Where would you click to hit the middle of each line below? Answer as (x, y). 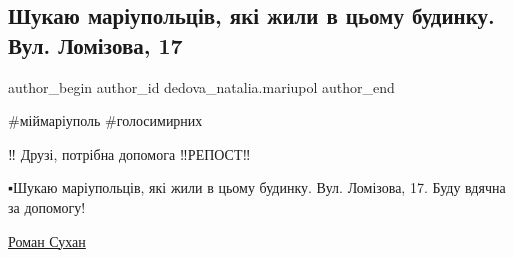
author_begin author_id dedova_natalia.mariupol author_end (201, 86)
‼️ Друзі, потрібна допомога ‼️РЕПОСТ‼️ (129, 153)
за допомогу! (47, 206)
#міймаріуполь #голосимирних (105, 120)
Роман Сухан (47, 240)
